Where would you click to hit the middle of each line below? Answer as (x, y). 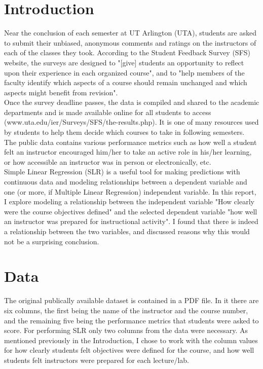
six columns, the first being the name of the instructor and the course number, (126, 310)
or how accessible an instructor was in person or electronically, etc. (108, 161)
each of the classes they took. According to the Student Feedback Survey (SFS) (127, 52)
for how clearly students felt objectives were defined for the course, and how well (129, 350)
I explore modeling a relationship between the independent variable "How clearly (129, 201)
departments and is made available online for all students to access (108, 112)
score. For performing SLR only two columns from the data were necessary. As (126, 330)
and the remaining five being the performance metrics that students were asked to (131, 320)
